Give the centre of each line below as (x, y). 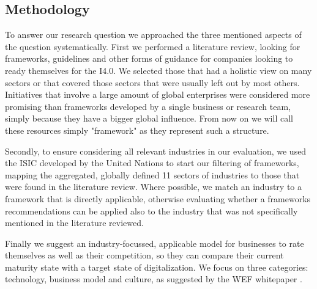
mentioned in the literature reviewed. (74, 223)
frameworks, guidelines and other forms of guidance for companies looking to (149, 58)
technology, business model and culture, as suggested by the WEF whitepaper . (154, 279)
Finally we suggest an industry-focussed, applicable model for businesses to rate (155, 243)
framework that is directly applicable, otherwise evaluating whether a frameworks (158, 198)
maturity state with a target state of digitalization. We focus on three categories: (157, 267)
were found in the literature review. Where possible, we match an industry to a (154, 187)
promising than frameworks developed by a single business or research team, (148, 106)
